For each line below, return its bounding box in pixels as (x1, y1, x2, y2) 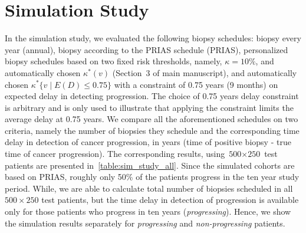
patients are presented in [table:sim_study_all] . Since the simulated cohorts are (5, 159, 295, 171)
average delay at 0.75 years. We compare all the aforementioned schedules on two (5, 113, 298, 125)
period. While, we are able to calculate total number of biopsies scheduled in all (5, 182, 293, 194)
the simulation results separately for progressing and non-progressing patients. (5, 216, 285, 229)
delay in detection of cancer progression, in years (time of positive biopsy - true (5, 136, 291, 148)
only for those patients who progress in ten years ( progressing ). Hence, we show (5, 205, 291, 218)
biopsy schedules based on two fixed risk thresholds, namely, (5, 55, 222, 67)
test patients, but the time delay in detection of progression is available (41, 193, 299, 206)
